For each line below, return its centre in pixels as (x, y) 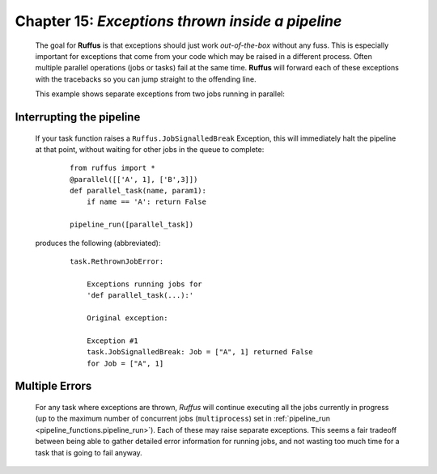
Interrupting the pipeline (78, 117)
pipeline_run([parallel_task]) (132, 225)
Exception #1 (112, 341)
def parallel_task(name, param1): (138, 191)
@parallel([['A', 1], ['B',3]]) (134, 179)
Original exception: (127, 318)
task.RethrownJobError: (117, 262)
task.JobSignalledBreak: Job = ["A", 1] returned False (199, 352)
